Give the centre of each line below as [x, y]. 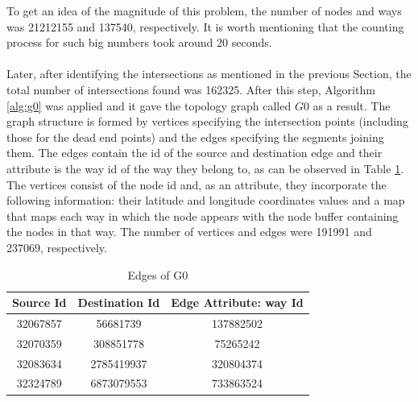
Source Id [39, 303]
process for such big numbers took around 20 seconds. [139, 42]
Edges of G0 [158, 274]
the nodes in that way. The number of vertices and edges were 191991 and [189, 232]
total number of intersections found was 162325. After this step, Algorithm [191, 89]
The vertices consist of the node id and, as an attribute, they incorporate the [197, 184]
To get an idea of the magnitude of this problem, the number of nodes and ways [204, 10]
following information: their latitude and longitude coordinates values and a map [206, 200]
